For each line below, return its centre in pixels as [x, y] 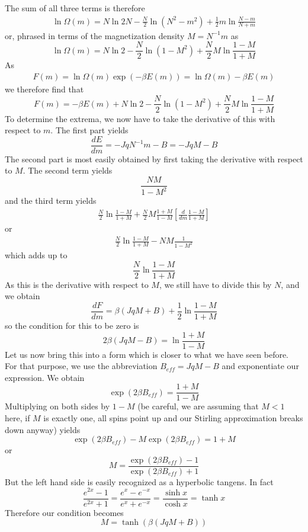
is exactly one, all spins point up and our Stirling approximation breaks [173, 418]
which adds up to [36, 255]
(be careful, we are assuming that [198, 406]
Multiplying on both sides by [57, 406]
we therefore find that [44, 89]
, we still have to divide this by [215, 284]
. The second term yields [68, 170]
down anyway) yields [43, 429]
